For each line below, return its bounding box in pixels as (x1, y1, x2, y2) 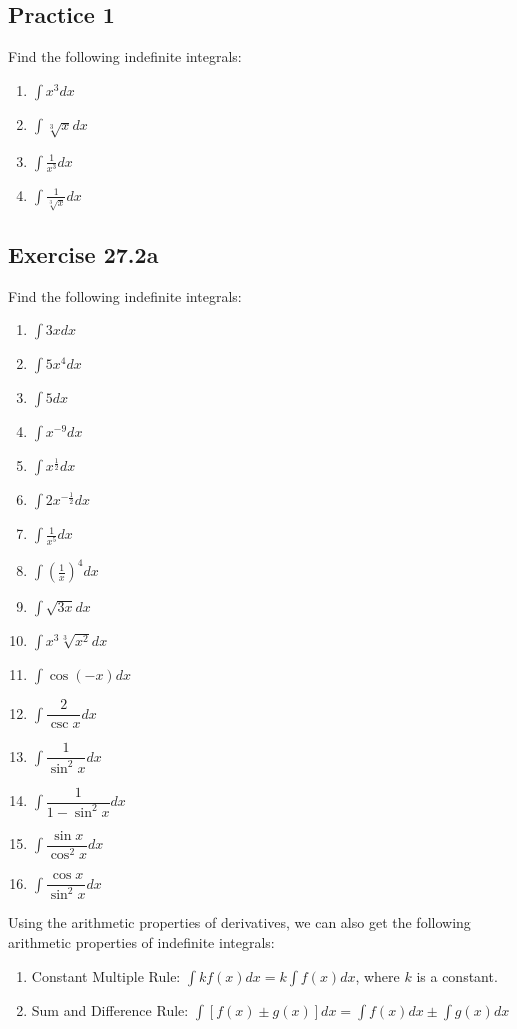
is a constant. (416, 965, 498, 986)
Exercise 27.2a (8, 239, 159, 270)
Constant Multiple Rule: (31, 965, 181, 986)
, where (355, 965, 400, 986)
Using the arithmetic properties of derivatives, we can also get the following (8, 912, 471, 933)
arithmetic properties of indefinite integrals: (8, 932, 275, 953)
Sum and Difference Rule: (31, 999, 189, 1020)
